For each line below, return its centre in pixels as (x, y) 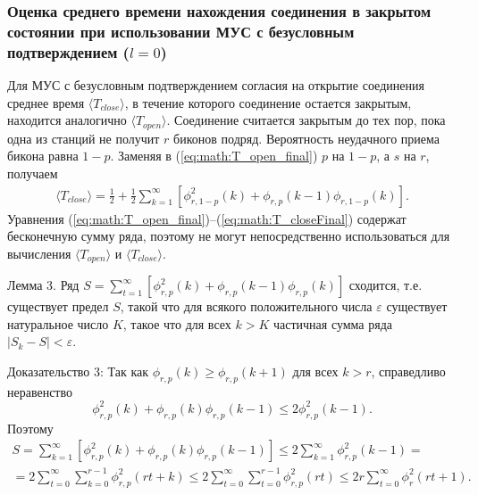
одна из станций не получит (84, 138)
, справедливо (408, 371)
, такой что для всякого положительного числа (246, 306)
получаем (33, 173)
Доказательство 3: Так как (78, 371)
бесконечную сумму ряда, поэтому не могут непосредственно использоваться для (229, 236)
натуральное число (58, 323)
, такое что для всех (177, 323)
